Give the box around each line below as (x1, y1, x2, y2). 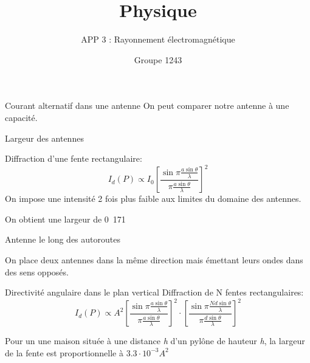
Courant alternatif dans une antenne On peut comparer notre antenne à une (5, 99, 289, 112)
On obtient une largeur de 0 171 (5, 212, 126, 225)
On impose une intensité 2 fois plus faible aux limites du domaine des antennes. (5, 192, 301, 205)
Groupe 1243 (134, 53, 182, 66)
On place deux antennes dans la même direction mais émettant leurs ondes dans (5, 253, 303, 266)
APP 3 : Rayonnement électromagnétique (81, 33, 235, 46)
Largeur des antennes (5, 131, 84, 144)
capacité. (5, 111, 38, 123)
